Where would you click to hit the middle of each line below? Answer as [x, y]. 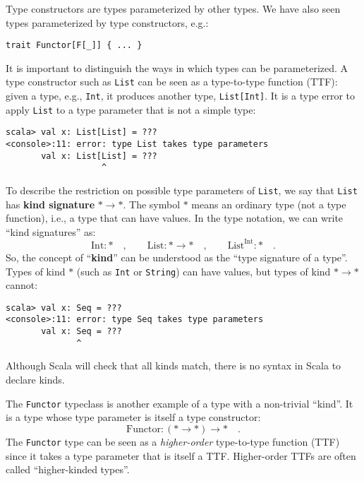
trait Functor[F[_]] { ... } [74, 46]
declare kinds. [35, 380]
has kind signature [50, 204]
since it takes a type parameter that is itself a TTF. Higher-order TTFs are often [181, 455]
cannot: [22, 285]
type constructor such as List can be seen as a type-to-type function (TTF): [172, 82]
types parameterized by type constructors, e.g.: [107, 22]
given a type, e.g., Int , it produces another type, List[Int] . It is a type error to [181, 96]
